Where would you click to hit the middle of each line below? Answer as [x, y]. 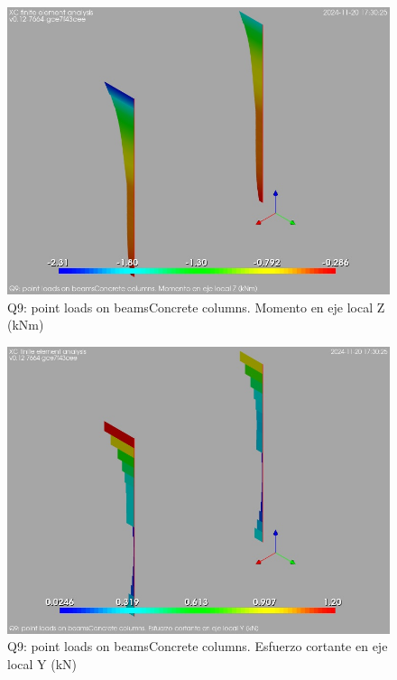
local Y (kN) [42, 663]
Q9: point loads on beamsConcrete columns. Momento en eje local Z [196, 307]
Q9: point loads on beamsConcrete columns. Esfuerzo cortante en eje [198, 646]
